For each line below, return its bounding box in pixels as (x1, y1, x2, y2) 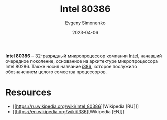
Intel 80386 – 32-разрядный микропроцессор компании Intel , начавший (5, 53, 162, 59)
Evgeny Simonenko (65, 20, 106, 26)
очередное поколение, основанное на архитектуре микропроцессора (5, 58, 158, 64)
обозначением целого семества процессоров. (5, 69, 107, 75)
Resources (5, 87, 52, 98)
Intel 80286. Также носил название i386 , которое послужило (5, 63, 137, 69)
